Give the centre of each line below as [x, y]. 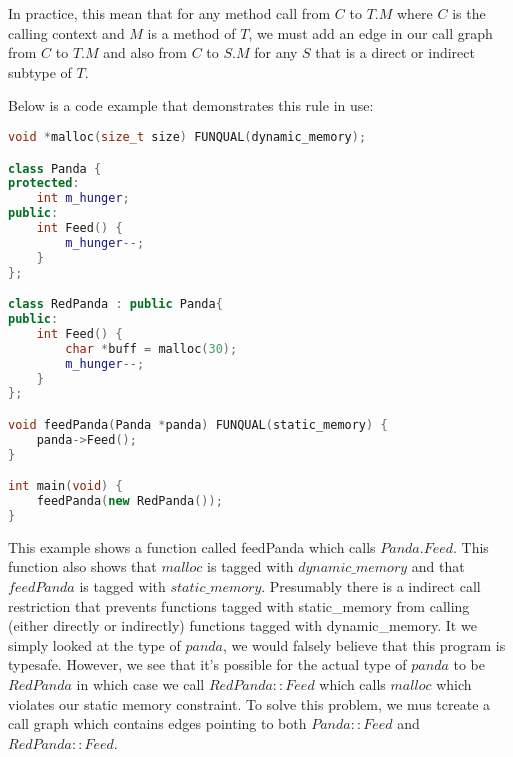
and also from [145, 52]
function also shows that [82, 566]
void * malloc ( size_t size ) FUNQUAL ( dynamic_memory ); [187, 136]
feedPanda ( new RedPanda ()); [129, 501]
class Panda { [55, 168]
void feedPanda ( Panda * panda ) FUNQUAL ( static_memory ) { [198, 424]
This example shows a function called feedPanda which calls [192, 546]
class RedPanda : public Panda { [115, 304]
